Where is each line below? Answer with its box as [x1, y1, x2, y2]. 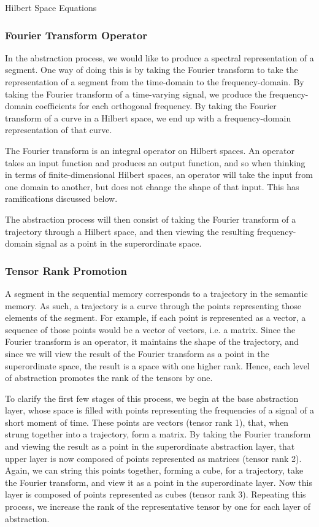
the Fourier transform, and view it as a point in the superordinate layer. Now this [5, 475, 312, 488]
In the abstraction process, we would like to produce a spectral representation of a [5, 51, 314, 64]
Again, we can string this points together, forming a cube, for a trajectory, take [5, 464, 304, 477]
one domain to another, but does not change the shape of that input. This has [5, 180, 299, 193]
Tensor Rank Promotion [5, 263, 127, 278]
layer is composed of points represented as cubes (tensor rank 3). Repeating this [5, 488, 306, 501]
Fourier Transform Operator [5, 27, 147, 42]
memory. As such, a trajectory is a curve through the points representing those [5, 299, 301, 312]
